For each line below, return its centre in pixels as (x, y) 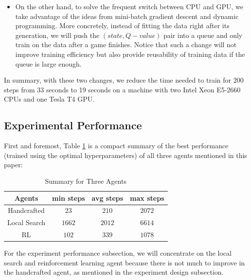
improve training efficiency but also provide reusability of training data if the (130, 54)
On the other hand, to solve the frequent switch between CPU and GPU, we (129, 6)
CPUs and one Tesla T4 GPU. (49, 99)
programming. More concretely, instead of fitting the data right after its (122, 26)
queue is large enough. (48, 63)
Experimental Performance (73, 125)
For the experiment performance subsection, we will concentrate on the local (118, 253)
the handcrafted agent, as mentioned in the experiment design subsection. (114, 272)
